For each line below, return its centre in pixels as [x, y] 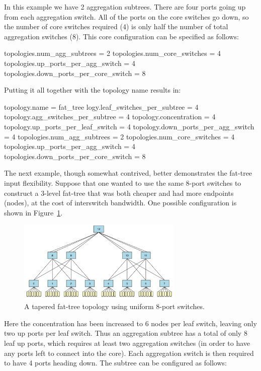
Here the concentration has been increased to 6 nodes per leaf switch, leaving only [130, 323]
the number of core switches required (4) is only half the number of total [116, 26]
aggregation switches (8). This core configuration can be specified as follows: [121, 36]
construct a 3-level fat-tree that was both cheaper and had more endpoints [119, 193]
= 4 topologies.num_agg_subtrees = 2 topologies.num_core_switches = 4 [119, 136]
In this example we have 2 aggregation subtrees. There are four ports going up [125, 7]
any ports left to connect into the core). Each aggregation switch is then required [129, 353]
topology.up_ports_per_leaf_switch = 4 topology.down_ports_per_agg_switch [129, 126]
